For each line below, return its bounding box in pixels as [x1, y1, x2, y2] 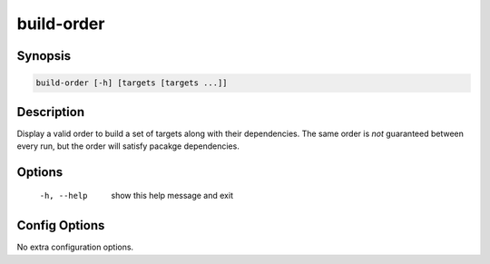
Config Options [16, 218, 105, 233]
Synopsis [16, 48, 72, 64]
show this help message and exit [111, 191, 233, 201]
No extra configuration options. [16, 241, 134, 253]
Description [16, 104, 85, 120]
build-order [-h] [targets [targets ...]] [35, 78, 228, 88]
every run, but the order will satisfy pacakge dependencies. [16, 141, 240, 152]
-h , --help [39, 191, 88, 201]
